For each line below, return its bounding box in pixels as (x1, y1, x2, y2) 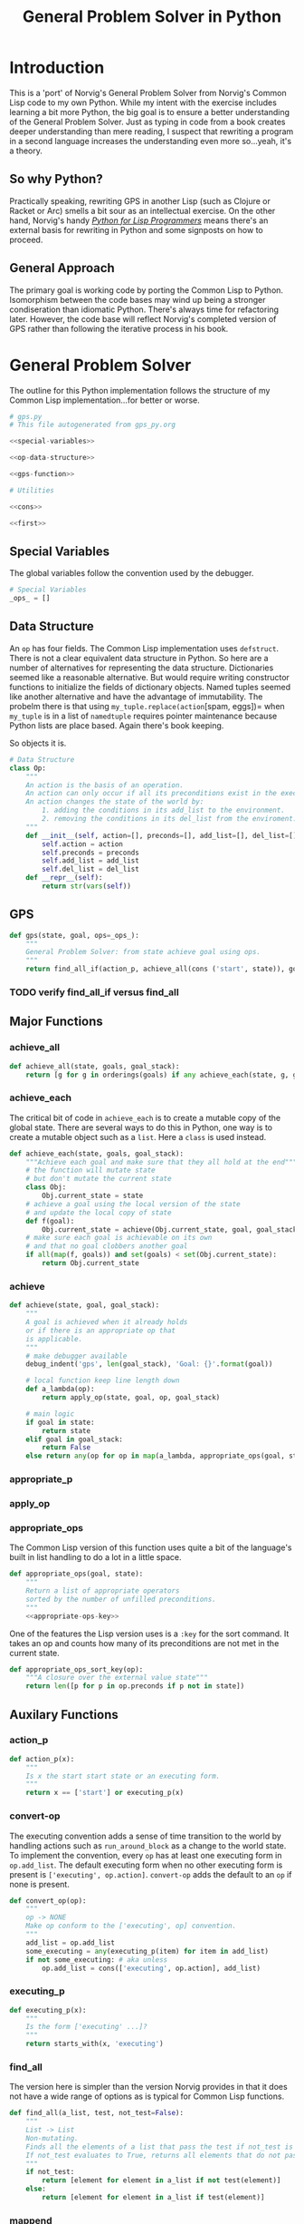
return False (42, 1443, 91, 1452)
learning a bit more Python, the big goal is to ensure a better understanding (9, 106, 290, 117)
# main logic (25, 1409, 75, 1419)
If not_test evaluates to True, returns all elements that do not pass (25, 2151, 301, 2160)
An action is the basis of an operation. (25, 780, 184, 790)
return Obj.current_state (42, 1259, 140, 1268)
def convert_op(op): (9, 1896, 88, 1906)
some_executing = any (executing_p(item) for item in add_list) (25, 1946, 270, 1956)
